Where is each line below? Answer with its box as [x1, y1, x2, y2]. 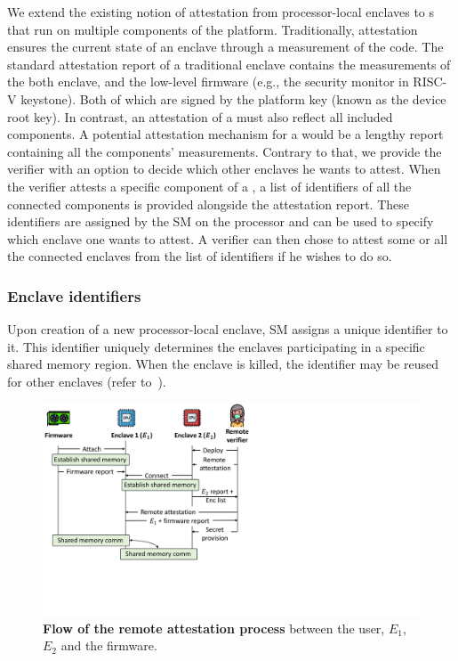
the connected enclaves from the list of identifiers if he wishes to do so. [7, 247, 392, 265]
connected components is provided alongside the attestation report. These [7, 194, 409, 213]
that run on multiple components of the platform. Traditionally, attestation [7, 20, 418, 38]
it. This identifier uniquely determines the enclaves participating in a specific [7, 337, 425, 355]
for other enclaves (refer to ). [7, 371, 166, 390]
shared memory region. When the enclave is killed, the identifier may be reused [7, 355, 438, 373]
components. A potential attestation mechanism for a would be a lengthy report [7, 125, 444, 143]
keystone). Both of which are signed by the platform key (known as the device [20, 89, 446, 108]
